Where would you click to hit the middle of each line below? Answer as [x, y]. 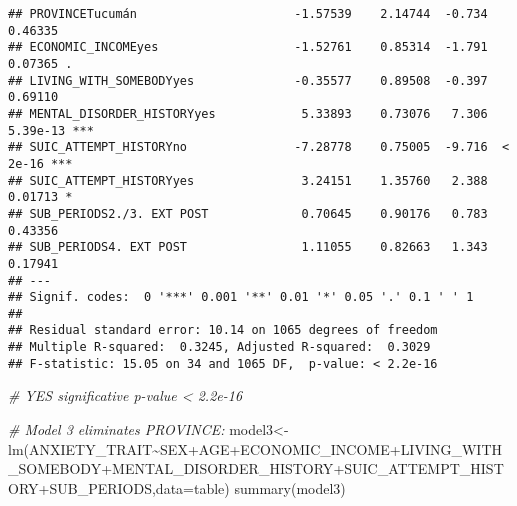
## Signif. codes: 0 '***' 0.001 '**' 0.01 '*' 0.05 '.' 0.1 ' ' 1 [241, 297]
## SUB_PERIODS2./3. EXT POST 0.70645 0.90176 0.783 [248, 213]
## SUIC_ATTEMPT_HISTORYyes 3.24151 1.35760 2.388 [248, 180]
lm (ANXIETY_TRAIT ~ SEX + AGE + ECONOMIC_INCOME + [204, 448]
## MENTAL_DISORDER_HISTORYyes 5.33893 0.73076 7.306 [248, 113]
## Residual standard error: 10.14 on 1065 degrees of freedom [223, 330]
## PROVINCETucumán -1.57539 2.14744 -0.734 [248, 14]
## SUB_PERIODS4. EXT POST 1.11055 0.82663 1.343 [248, 247]
